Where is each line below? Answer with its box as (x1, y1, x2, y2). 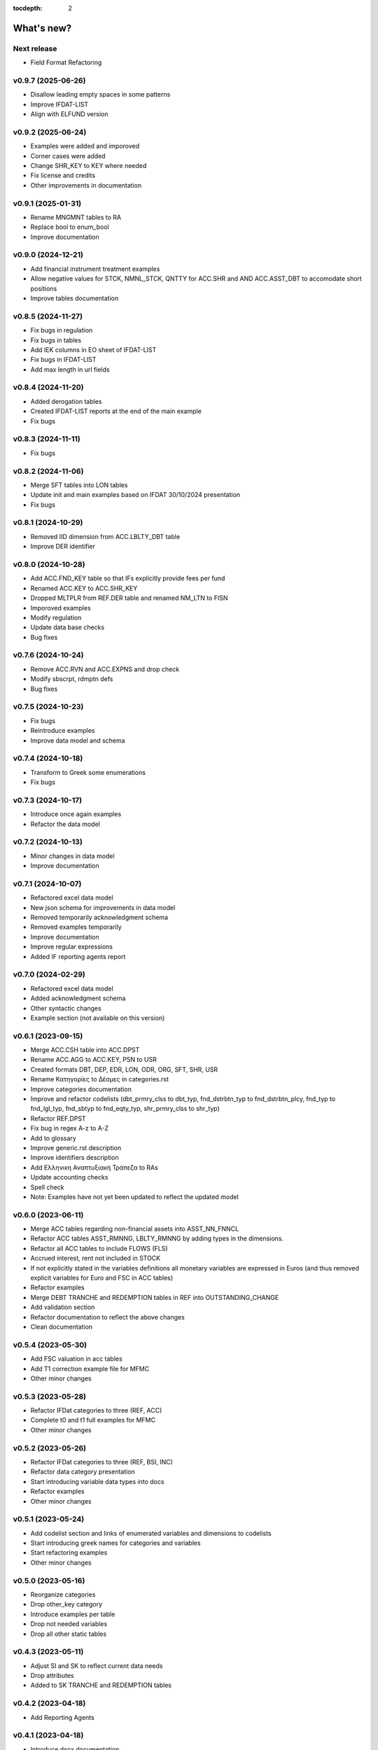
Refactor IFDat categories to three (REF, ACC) (30, 1406, 162, 1415)
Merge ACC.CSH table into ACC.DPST (30, 1046, 140, 1054)
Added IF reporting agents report (30, 952, 126, 960)
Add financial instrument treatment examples (30, 265, 160, 273)
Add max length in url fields (30, 365, 110, 374)
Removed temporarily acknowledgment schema (30, 913, 168, 922)
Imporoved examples (30, 603, 91, 612)
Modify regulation (30, 613, 82, 622)
